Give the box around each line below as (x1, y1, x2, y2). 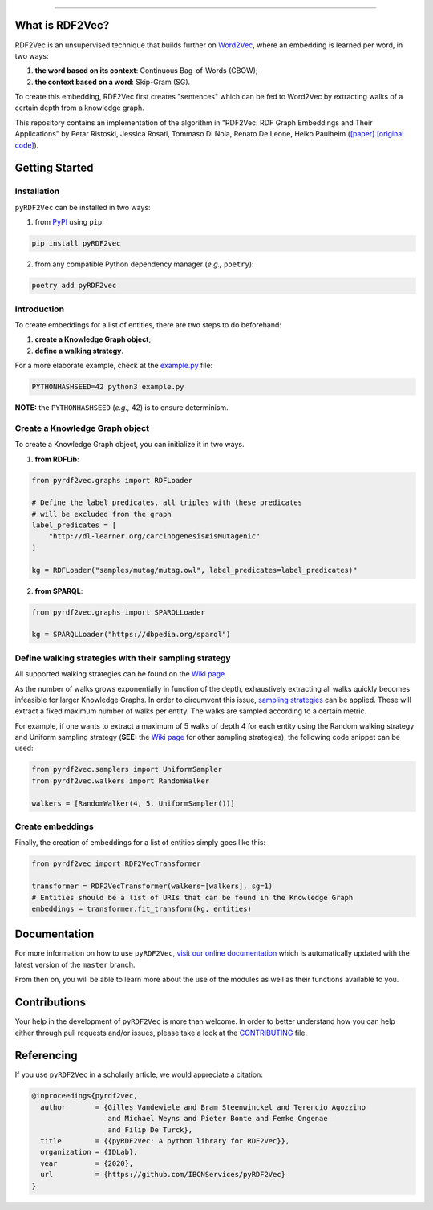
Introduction (14, 303, 64, 315)
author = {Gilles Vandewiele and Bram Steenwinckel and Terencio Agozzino (40, 1102, 366, 1111)
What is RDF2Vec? (14, 18, 110, 32)
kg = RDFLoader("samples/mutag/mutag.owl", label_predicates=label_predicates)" (31, 566, 358, 575)
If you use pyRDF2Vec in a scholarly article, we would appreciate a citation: (14, 1070, 264, 1079)
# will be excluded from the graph (31, 510, 172, 518)
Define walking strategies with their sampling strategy (14, 652, 232, 664)
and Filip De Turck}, (107, 1125, 192, 1135)
